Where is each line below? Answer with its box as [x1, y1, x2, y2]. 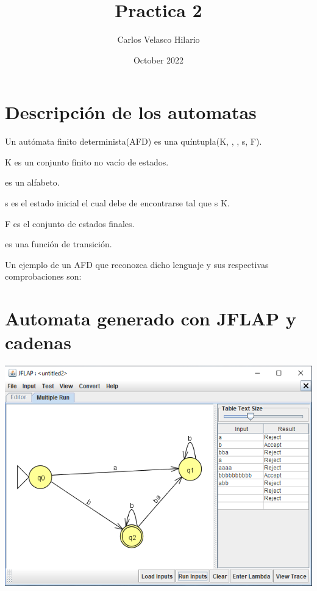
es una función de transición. [5, 237, 112, 250]
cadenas [5, 330, 71, 355]
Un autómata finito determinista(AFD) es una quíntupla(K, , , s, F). [5, 135, 262, 148]
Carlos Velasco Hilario [117, 33, 200, 46]
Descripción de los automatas [5, 100, 257, 125]
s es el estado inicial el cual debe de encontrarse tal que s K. [5, 197, 230, 209]
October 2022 [133, 53, 184, 66]
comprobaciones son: [5, 270, 82, 283]
